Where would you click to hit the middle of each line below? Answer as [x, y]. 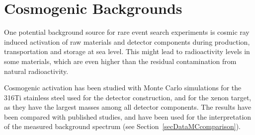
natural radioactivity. [36, 71]
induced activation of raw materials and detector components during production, [127, 41]
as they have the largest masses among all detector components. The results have [128, 107]
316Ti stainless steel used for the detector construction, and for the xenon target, [128, 97]
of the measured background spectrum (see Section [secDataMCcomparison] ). [122, 126]
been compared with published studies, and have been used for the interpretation [128, 116]
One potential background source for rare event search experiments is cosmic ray [127, 32]
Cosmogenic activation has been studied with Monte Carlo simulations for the [123, 88]
